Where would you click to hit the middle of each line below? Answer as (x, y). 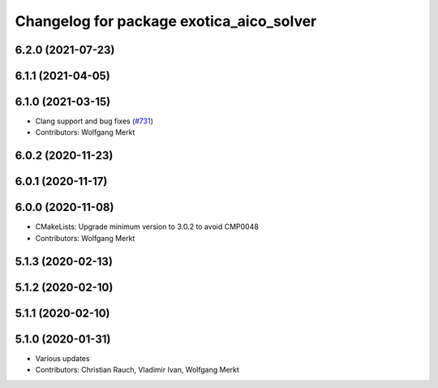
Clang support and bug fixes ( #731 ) (94, 121)
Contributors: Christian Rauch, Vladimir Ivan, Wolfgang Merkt (137, 370)
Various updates (62, 358)
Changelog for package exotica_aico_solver (166, 21)
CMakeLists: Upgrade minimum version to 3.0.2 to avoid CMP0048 (147, 226)
